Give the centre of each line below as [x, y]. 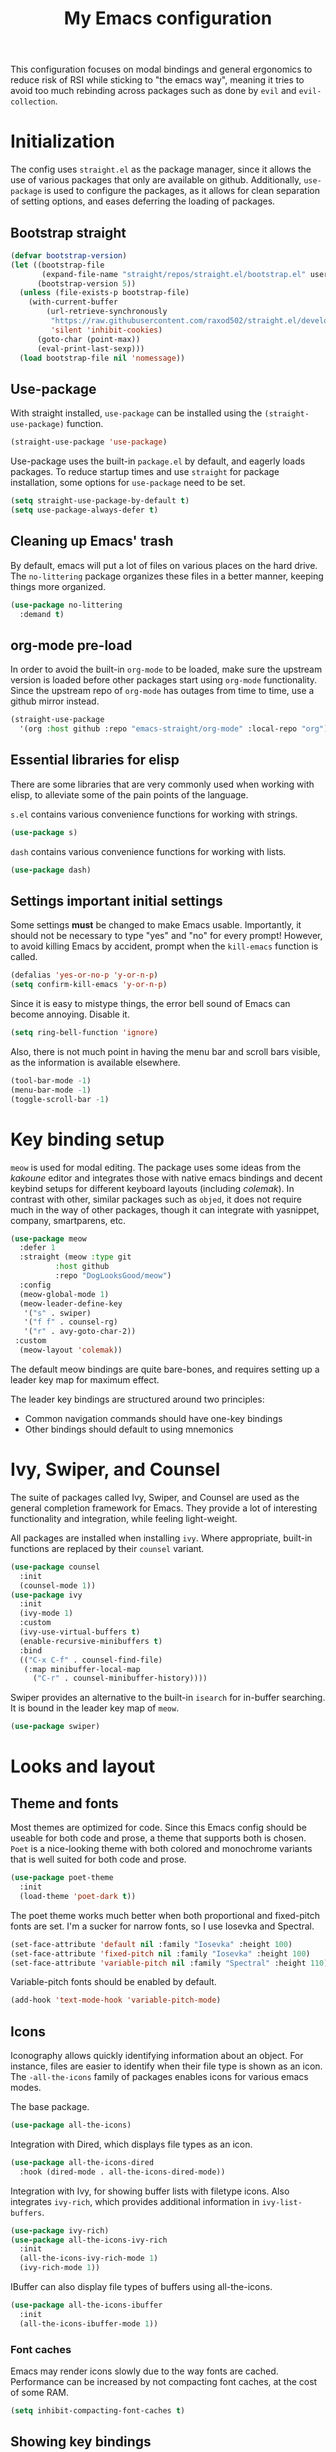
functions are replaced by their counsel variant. [107, 1548]
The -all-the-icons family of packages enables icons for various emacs [159, 2077]
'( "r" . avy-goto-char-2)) [80, 1332]
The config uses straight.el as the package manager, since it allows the [161, 169]
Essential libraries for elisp [95, 760]
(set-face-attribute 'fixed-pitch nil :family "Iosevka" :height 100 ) [160, 1953]
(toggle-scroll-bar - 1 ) [60, 1099]
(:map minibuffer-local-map [82, 1669]
